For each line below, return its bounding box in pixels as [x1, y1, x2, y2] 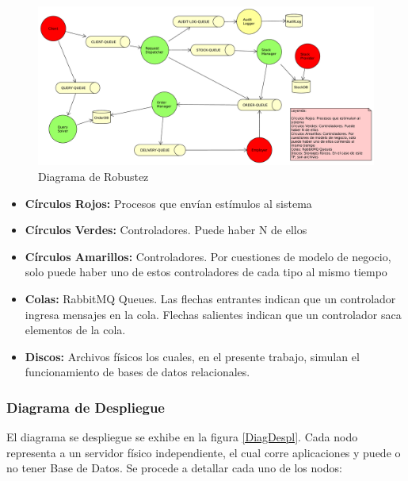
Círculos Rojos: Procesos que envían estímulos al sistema [25, 194, 312, 211]
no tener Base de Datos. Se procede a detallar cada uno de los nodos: [6, 460, 342, 476]
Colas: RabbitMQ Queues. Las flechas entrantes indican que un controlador [25, 290, 396, 306]
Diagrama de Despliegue [6, 397, 165, 417]
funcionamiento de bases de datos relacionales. [25, 364, 250, 380]
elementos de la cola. [25, 321, 126, 338]
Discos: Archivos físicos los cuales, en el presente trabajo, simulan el [25, 348, 360, 364]
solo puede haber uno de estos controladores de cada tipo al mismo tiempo [25, 264, 387, 280]
